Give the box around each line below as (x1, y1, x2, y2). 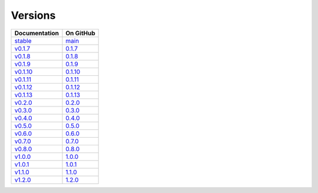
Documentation (14, 29, 59, 37)
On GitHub (65, 29, 95, 37)
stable (14, 36, 32, 45)
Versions (11, 9, 56, 22)
